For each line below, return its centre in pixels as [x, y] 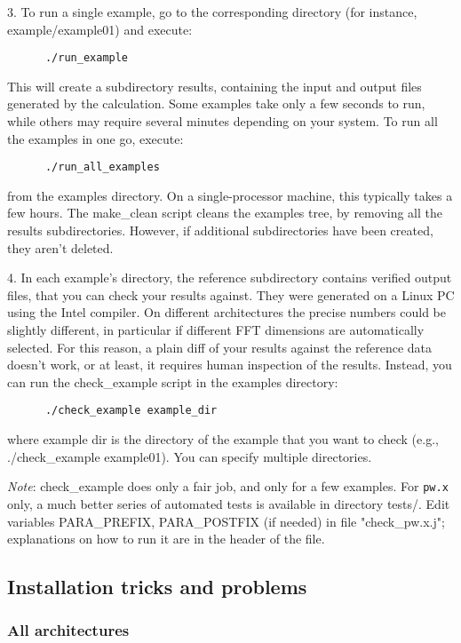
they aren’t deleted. [60, 247]
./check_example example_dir [131, 411]
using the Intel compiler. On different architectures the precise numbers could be [227, 312]
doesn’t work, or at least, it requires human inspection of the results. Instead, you [230, 365]
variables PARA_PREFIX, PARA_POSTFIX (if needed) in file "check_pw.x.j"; [226, 521]
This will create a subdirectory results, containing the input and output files [215, 86]
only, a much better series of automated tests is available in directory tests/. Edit [229, 503]
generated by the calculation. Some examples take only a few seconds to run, [216, 103]
